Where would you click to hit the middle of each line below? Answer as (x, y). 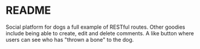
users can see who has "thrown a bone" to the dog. (70, 39)
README (28, 10)
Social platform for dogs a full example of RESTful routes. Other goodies (95, 27)
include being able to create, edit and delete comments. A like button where (100, 33)
